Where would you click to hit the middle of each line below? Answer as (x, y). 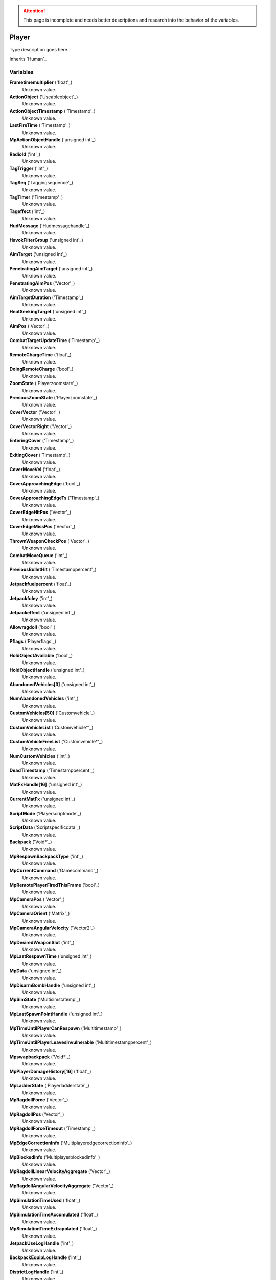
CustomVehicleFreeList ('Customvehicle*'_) (56, 741)
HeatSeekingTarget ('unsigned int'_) (48, 312)
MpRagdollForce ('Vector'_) (39, 1100)
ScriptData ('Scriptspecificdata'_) (45, 827)
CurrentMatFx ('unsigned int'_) (42, 799)
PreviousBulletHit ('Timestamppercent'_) (53, 570)
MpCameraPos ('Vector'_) (37, 899)
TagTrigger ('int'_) (29, 168)
